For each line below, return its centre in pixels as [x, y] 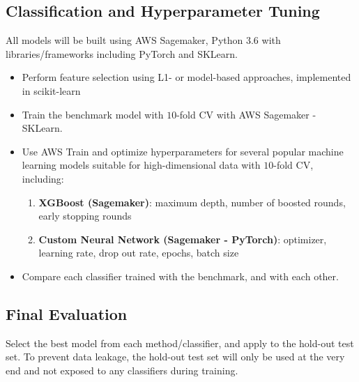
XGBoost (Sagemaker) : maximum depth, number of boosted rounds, [192, 202]
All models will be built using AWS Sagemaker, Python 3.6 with [143, 40]
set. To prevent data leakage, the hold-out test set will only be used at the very [175, 357]
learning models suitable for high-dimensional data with [141, 165]
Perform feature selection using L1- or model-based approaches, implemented [186, 77]
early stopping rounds [85, 216]
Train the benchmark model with [93, 114]
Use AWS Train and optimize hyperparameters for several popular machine [183, 151]
